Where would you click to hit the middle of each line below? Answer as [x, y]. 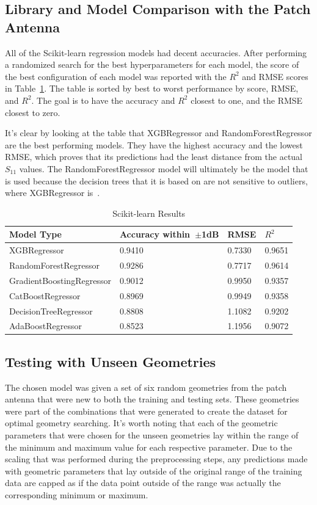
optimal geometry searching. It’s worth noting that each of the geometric [141, 423]
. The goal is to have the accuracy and [103, 100]
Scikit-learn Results [149, 213]
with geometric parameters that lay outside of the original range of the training [154, 470]
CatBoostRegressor [45, 295]
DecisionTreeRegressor [51, 311]
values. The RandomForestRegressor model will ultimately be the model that [164, 168]
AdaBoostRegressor [46, 326]
